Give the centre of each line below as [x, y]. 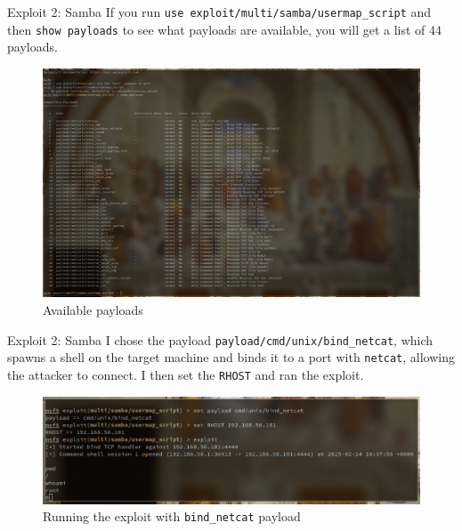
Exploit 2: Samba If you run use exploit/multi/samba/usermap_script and [219, 12]
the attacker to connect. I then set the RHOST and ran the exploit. [186, 374]
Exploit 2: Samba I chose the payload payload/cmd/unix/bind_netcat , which [220, 339]
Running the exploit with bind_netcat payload [172, 516]
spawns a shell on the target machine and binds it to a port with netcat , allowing [231, 357]
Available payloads [93, 310]
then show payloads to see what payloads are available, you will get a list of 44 [225, 29]
